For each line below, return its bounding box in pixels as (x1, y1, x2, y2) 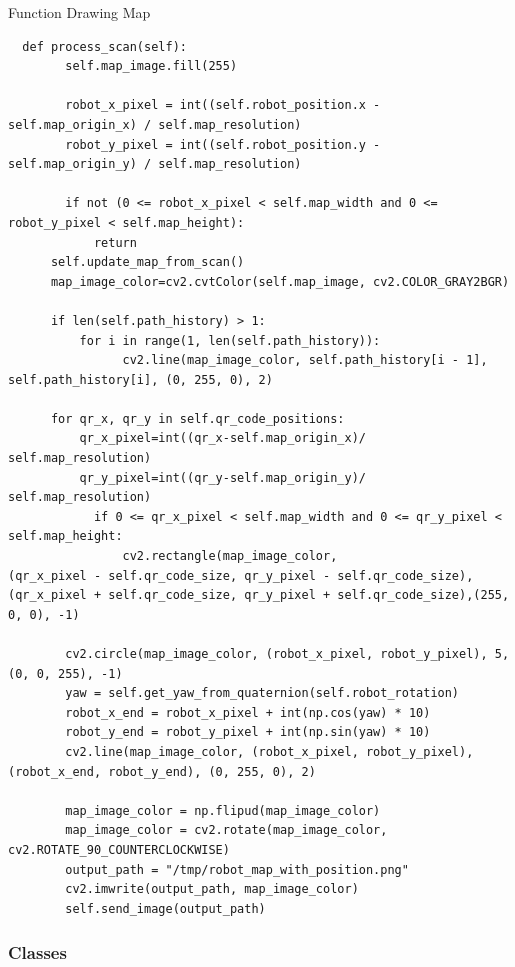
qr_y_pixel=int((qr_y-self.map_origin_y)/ (79, 470, 366, 485)
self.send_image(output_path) (65, 901, 266, 916)
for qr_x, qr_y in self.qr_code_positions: (50, 411, 345, 426)
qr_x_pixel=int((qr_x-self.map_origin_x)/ (79, 431, 366, 446)
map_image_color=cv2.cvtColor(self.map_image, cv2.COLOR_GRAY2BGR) (50, 274, 510, 289)
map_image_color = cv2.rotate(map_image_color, (65, 823, 388, 838)
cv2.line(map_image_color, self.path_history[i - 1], (122, 353, 488, 368)
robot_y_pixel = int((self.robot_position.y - (65, 137, 381, 152)
